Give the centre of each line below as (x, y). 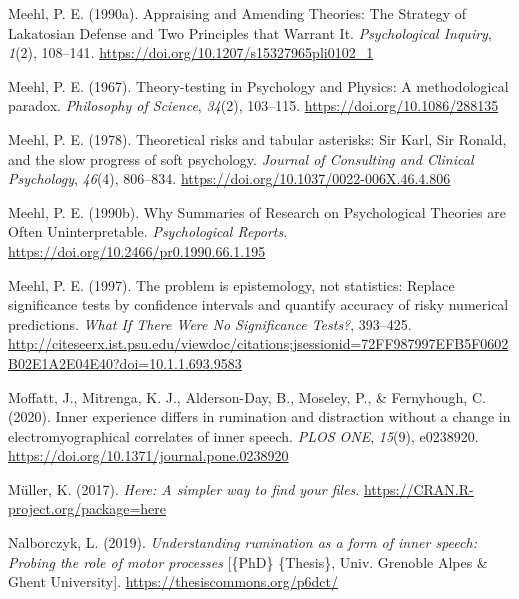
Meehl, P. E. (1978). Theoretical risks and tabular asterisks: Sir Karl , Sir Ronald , (257, 138)
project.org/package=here (87, 508)
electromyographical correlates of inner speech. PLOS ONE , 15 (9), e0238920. (243, 435)
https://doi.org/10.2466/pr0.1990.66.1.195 (137, 250)
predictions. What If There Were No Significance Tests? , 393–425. (210, 323)
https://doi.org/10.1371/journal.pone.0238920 (148, 455)
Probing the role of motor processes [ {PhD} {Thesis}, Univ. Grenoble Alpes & (248, 561)
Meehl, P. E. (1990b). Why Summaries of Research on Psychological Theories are (257, 211)
